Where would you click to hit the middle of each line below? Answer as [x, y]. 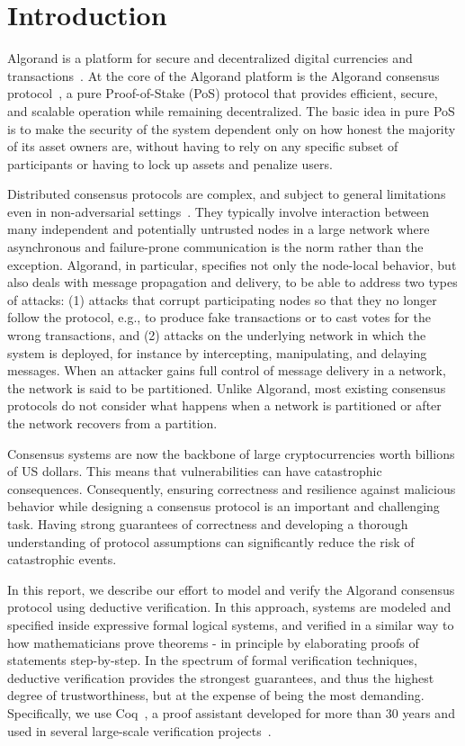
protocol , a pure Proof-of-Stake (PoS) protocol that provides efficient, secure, [223, 93]
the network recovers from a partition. [112, 423]
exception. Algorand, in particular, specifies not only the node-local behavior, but [232, 264]
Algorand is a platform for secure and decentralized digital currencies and [210, 58]
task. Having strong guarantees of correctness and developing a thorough [208, 523]
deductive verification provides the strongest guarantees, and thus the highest [221, 677]
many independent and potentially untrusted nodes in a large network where [219, 229]
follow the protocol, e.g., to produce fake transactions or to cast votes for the [219, 317]
